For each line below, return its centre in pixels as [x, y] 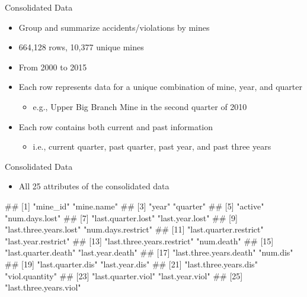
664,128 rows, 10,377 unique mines [81, 47]
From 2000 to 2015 [53, 67]
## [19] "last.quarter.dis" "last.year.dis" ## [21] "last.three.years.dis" [131, 264]
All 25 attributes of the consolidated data [94, 186]
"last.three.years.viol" [43, 287]
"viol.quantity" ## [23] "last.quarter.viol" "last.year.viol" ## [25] [124, 275]
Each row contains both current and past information [116, 126]
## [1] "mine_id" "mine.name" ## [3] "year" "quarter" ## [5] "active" [135, 206]
